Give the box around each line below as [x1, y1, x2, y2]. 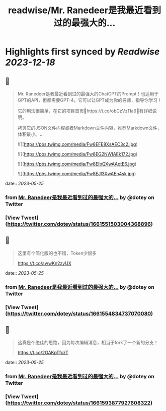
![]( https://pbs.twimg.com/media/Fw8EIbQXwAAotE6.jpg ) [17, 161, 137, 167]
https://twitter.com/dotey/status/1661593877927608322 [7, 399, 151, 406]
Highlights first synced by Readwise [5, 46, 160, 58]
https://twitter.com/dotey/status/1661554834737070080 [7, 310, 151, 317]
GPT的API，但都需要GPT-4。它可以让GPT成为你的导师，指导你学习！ [17, 97, 162, 103]
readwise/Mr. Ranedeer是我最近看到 [8, 5, 161, 16]
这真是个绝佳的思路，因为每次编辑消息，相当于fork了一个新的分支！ [17, 339, 158, 346]
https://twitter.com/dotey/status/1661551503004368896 [7, 220, 151, 227]
